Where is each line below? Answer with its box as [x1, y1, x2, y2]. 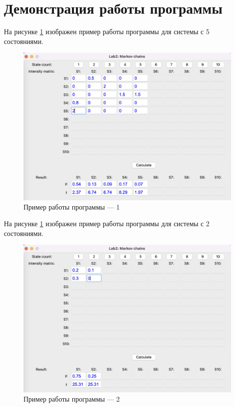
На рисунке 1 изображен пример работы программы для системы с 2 [4, 218, 210, 228]
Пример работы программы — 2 [23, 394, 120, 404]
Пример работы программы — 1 [23, 202, 120, 212]
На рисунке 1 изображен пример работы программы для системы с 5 [4, 26, 210, 37]
